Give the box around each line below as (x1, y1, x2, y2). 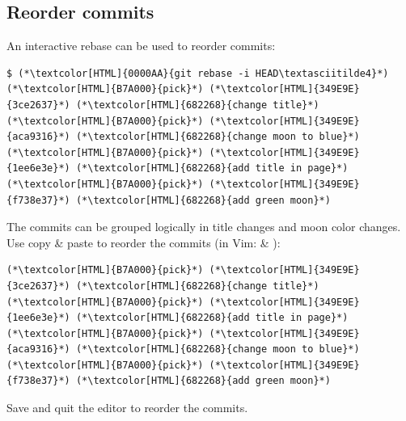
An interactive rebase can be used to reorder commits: (6, 37, 276, 54)
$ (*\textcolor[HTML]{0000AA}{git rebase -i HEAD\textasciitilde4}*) (6, 67, 389, 79)
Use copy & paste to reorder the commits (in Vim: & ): (6, 234, 281, 250)
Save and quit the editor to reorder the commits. (6, 399, 248, 416)
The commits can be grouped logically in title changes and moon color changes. (6, 218, 401, 235)
